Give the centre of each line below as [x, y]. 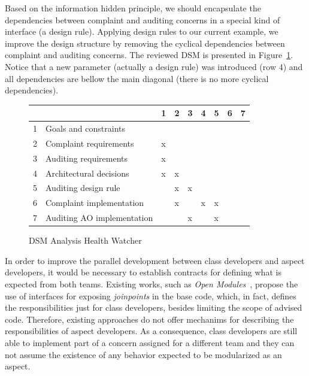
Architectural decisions [87, 173]
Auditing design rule [83, 188]
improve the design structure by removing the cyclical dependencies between [145, 43]
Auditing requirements [87, 158]
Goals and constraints [85, 128]
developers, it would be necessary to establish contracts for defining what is [143, 272]
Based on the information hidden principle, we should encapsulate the [133, 8]
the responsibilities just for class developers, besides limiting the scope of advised [154, 307]
